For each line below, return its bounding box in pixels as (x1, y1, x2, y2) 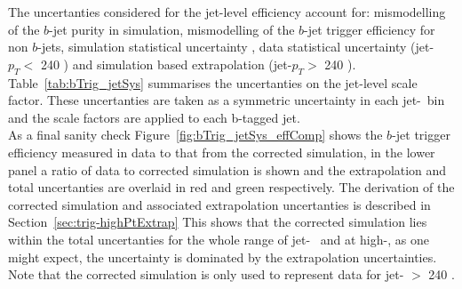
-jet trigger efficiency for (304, 20, 435, 38)
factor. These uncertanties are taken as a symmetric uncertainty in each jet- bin (8, 91, 445, 109)
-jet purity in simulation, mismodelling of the (49, 20, 295, 38)
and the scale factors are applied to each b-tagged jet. (8, 108, 300, 126)
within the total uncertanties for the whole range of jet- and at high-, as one (8, 229, 429, 248)
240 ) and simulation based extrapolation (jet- (40, 54, 292, 73)
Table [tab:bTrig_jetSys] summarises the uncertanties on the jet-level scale (8, 73, 418, 92)
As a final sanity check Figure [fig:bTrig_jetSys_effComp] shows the (8, 125, 383, 144)
